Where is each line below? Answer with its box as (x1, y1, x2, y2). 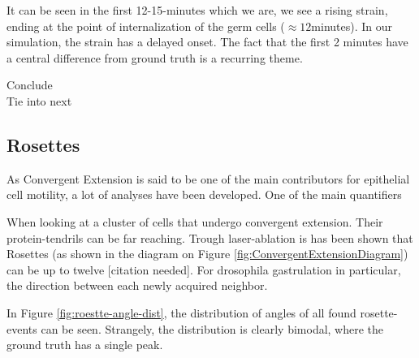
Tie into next (6, 92, 72, 109)
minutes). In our (311, 17, 393, 34)
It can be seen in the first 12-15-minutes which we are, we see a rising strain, (6, 2, 388, 18)
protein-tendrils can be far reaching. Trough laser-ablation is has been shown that (6, 229, 413, 246)
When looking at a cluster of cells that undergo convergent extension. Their (6, 213, 383, 230)
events (6, 320, 37, 337)
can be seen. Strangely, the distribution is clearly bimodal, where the (41, 320, 384, 337)
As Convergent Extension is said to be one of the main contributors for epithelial (6, 170, 410, 187)
